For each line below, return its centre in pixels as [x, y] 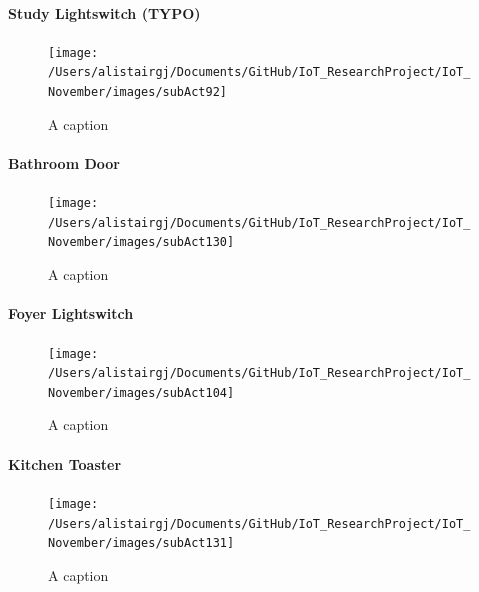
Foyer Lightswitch [71, 313]
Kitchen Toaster [65, 463]
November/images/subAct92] [137, 92]
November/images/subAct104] [141, 392]
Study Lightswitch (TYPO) [104, 12]
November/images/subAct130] [141, 242]
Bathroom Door [64, 162]
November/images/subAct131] [141, 543]
